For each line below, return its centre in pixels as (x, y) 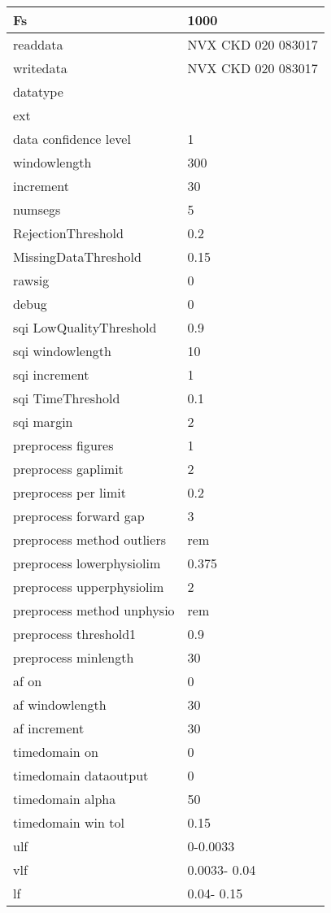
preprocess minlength (74, 657)
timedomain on (56, 752)
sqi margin (43, 422)
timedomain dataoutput (81, 775)
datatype (38, 91)
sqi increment (51, 374)
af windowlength (60, 704)
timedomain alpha (65, 799)
